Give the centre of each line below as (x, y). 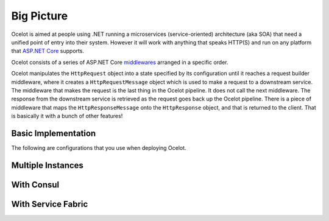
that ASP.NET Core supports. (48, 51)
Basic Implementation (54, 133)
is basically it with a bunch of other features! (67, 116)
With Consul (35, 185)
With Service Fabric (50, 204)
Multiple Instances (47, 165)
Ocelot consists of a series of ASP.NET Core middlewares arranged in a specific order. (120, 62)
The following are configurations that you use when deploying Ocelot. (99, 148)
